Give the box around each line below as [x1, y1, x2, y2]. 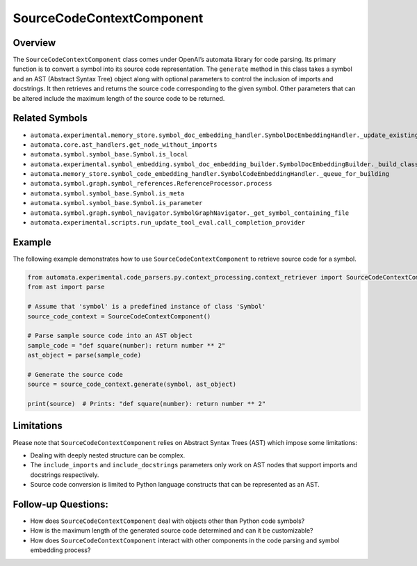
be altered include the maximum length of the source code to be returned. [13, 94, 225, 102]
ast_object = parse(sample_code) [27, 351, 142, 359]
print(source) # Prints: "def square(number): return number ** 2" [27, 400, 266, 408]
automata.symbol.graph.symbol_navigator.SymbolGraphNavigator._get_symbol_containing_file [30, 209, 350, 217]
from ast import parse [27, 283, 105, 291]
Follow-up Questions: [13, 498, 109, 510]
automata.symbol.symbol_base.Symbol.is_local [30, 150, 188, 159]
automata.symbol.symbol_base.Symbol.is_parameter [30, 199, 203, 207]
